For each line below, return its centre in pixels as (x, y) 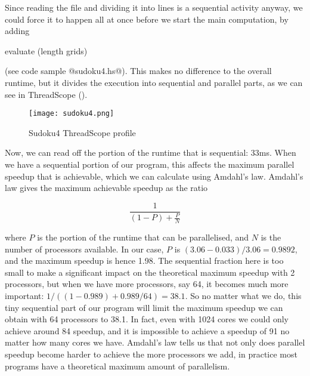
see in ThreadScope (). (46, 94)
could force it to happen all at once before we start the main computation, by (147, 19)
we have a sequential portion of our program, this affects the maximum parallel (150, 164)
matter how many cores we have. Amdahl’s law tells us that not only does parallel (155, 342)
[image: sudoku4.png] (72, 114)
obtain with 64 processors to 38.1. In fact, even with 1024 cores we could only (147, 319)
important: (24, 295)
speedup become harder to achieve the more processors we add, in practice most (151, 354)
